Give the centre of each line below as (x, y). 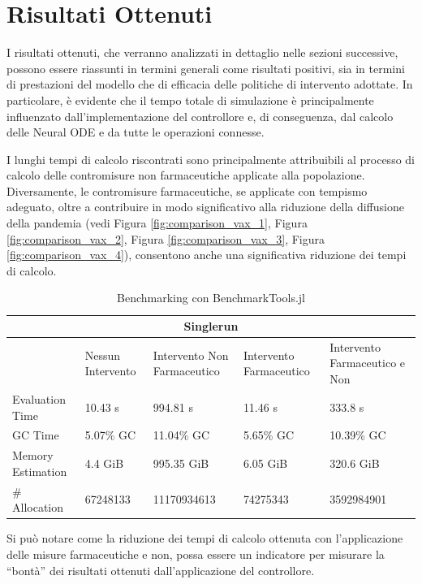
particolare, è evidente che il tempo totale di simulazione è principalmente (190, 99)
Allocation (38, 507)
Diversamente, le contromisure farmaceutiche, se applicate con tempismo (187, 190)
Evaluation (39, 398)
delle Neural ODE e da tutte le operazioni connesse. (136, 132)
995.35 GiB (181, 463)
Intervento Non (191, 355)
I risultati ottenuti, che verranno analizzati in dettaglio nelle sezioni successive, (202, 52)
